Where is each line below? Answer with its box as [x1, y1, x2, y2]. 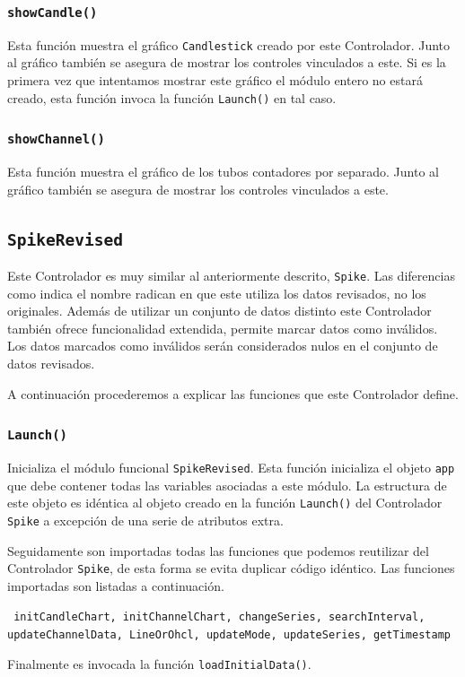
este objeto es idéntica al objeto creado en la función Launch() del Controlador [7, 493, 443, 512]
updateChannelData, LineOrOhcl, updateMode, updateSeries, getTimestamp [7, 629, 451, 642]
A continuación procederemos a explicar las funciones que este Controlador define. [7, 384, 459, 403]
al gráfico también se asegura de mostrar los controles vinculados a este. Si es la [7, 53, 446, 72]
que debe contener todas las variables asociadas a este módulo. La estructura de [7, 475, 447, 494]
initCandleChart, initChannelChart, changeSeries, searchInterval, [13, 611, 426, 624]
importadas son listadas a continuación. [7, 576, 224, 595]
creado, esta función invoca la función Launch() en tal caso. [7, 88, 337, 107]
